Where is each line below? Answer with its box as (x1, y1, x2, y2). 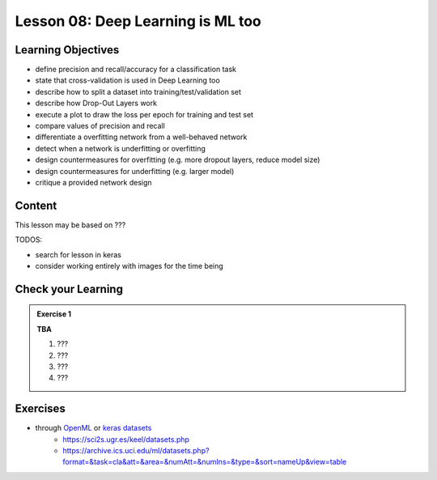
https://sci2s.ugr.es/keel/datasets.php (62, 434, 190, 444)
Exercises (15, 401, 66, 416)
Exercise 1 (36, 309, 72, 319)
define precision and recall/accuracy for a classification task (35, 65, 237, 74)
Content (15, 198, 57, 212)
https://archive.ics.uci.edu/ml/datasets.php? (62, 446, 210, 456)
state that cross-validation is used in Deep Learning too (35, 75, 220, 85)
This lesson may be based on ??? (15, 219, 126, 230)
